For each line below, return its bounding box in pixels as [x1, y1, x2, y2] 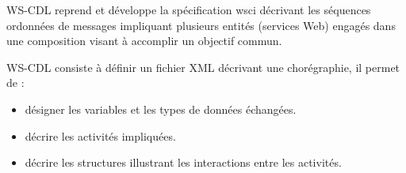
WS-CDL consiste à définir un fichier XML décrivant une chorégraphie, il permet [6, 58, 400, 75]
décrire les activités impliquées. [25, 127, 176, 144]
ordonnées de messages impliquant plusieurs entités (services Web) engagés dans [6, 17, 396, 33]
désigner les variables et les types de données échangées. [25, 100, 297, 117]
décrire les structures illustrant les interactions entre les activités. [25, 154, 342, 171]
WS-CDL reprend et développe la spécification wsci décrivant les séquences [6, 2, 371, 17]
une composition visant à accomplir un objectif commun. [6, 32, 282, 49]
